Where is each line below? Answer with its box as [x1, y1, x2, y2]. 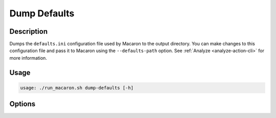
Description [9, 27, 48, 36]
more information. [9, 55, 47, 61]
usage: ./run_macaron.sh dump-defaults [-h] [20, 85, 134, 90]
